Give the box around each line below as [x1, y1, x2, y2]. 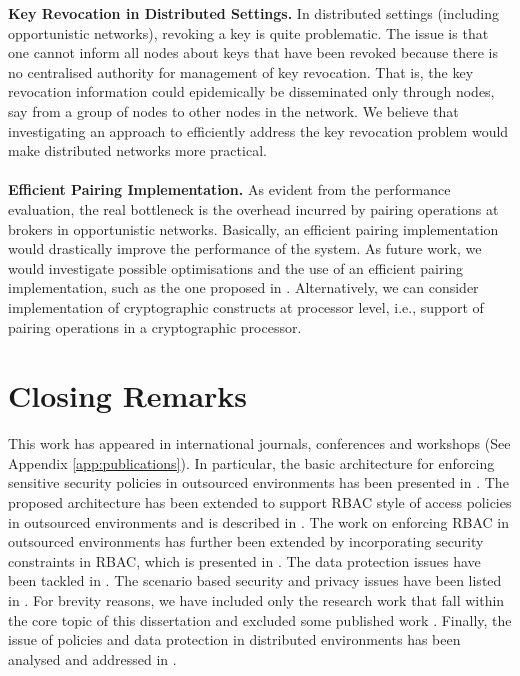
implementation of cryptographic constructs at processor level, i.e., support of [8, 296, 484, 317]
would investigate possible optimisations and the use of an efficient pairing [8, 257, 464, 278]
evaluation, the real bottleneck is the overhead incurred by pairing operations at [8, 198, 499, 219]
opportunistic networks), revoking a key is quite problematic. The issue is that [8, 22, 489, 43]
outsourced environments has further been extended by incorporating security [8, 531, 484, 552]
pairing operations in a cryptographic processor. [8, 316, 302, 337]
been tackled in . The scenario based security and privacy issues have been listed [8, 570, 502, 591]
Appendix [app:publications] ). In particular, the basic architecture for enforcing [8, 452, 495, 473]
